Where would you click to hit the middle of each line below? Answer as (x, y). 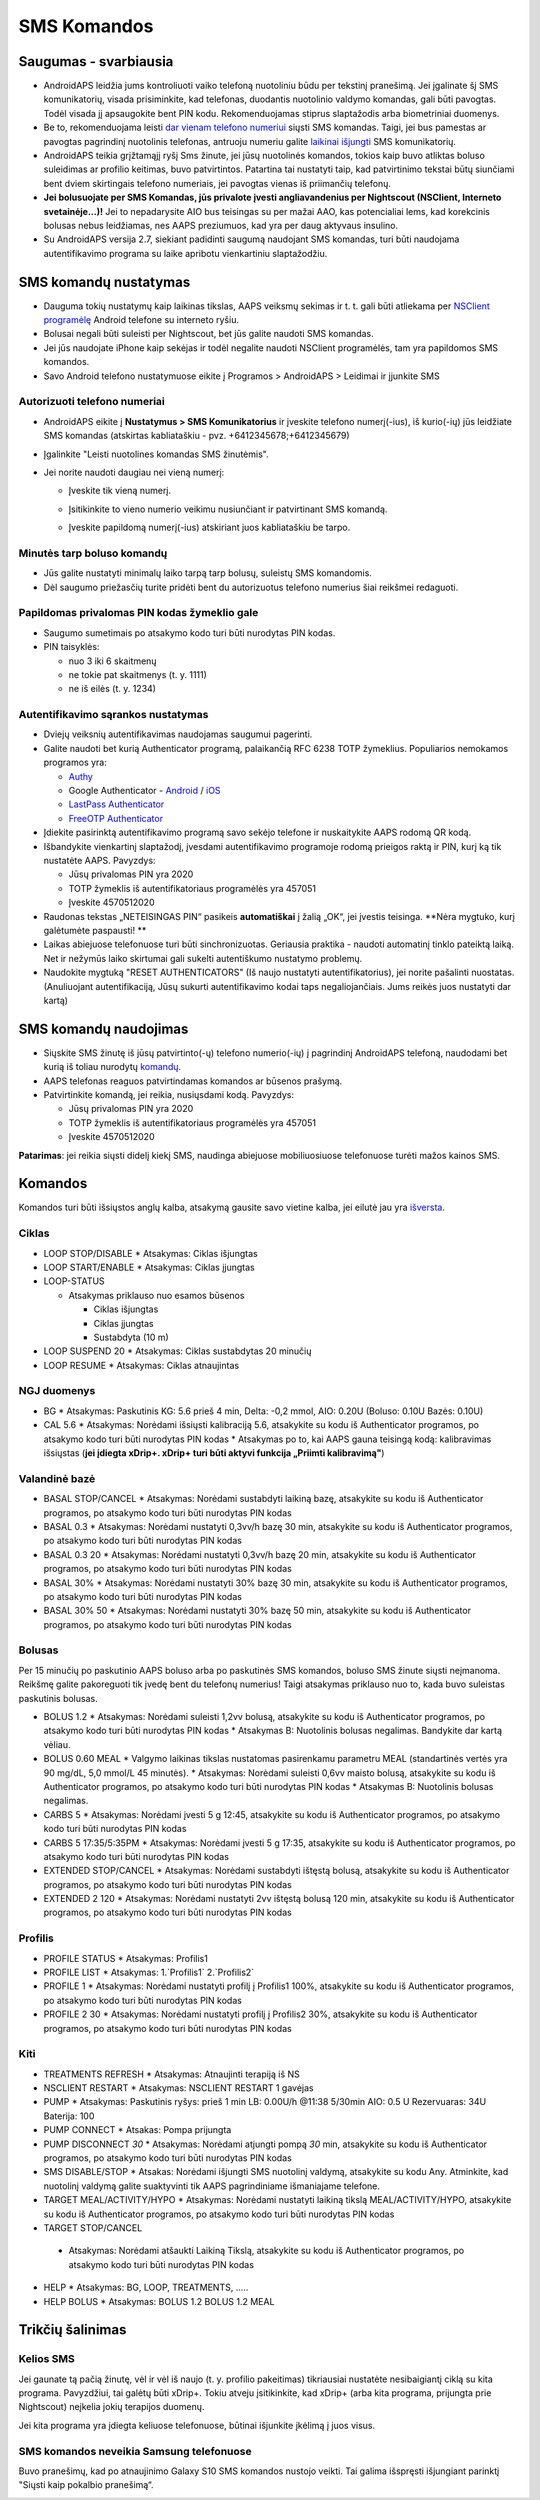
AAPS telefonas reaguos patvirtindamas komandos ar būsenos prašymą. (193, 1081)
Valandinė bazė (57, 1478)
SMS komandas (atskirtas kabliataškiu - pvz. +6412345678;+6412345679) (196, 436)
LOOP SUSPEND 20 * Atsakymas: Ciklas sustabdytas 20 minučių (177, 1351)
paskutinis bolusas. (58, 1698)
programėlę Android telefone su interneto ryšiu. (141, 320)
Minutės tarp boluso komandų (93, 553)
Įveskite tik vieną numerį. (120, 491)
